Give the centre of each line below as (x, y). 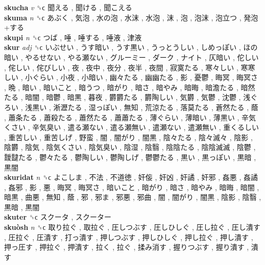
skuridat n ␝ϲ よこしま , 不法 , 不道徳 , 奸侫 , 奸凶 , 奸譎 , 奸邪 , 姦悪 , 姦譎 (131, 177)
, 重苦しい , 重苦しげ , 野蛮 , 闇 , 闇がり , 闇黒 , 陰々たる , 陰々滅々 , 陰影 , (128, 137)
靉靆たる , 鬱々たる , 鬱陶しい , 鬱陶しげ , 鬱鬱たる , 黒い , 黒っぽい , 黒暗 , (130, 157)
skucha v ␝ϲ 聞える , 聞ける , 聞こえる (68, 7)
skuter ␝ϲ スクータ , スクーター (58, 217)
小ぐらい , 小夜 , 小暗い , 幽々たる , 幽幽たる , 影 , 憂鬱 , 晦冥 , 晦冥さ (141, 77)
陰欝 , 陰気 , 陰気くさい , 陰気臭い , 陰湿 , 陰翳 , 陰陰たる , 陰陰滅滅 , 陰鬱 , (130, 147)
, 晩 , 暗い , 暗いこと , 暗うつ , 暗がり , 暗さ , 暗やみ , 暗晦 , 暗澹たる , (121, 87)
